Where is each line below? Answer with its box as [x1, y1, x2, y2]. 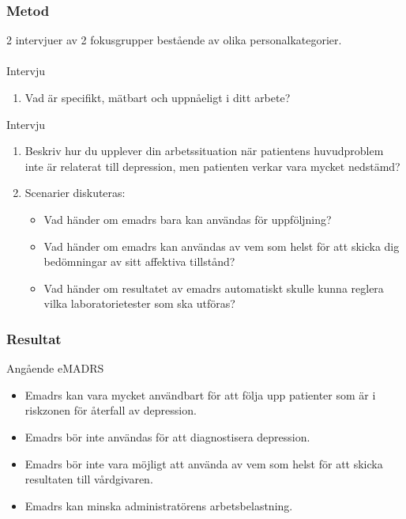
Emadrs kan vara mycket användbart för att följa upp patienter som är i [24, 386, 376, 403]
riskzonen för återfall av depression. [24, 402, 197, 419]
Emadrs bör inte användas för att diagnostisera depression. [24, 428, 310, 445]
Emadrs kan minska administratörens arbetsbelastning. [24, 497, 293, 513]
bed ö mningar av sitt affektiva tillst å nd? [43, 253, 235, 270]
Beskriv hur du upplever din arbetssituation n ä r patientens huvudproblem [24, 142, 384, 159]
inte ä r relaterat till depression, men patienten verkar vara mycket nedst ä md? [24, 157, 400, 174]
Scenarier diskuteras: [24, 184, 126, 201]
